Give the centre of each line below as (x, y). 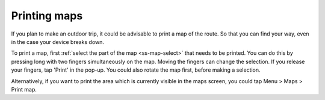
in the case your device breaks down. (58, 42)
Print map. (24, 89)
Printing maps (47, 16)
